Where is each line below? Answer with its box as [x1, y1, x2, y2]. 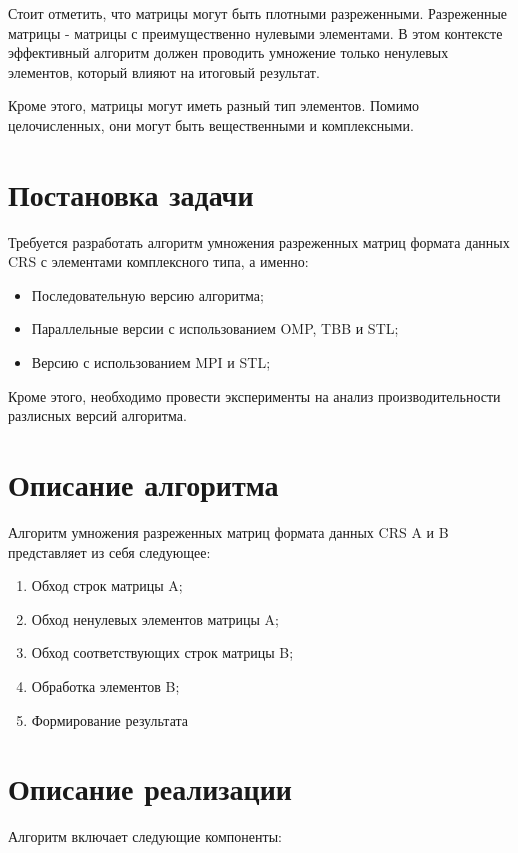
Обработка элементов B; [31, 675, 180, 696]
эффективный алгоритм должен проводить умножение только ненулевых [8, 42, 449, 63]
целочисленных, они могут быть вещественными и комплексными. [8, 114, 414, 135]
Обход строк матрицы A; [31, 575, 183, 596]
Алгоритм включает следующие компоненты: [8, 826, 282, 847]
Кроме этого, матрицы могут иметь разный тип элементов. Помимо [8, 95, 420, 116]
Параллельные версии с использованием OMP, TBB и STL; [31, 318, 399, 339]
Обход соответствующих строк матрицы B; [31, 642, 294, 663]
